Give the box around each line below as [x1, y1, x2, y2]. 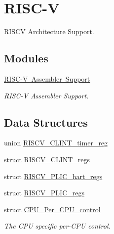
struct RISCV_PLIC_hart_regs [4, 171, 103, 181]
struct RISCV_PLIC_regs [4, 187, 84, 198]
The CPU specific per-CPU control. [4, 221, 111, 231]
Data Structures [4, 114, 88, 130]
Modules [4, 50, 48, 66]
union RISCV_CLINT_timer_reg [4, 138, 108, 148]
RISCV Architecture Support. [4, 26, 94, 37]
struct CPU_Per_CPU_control [4, 204, 101, 214]
